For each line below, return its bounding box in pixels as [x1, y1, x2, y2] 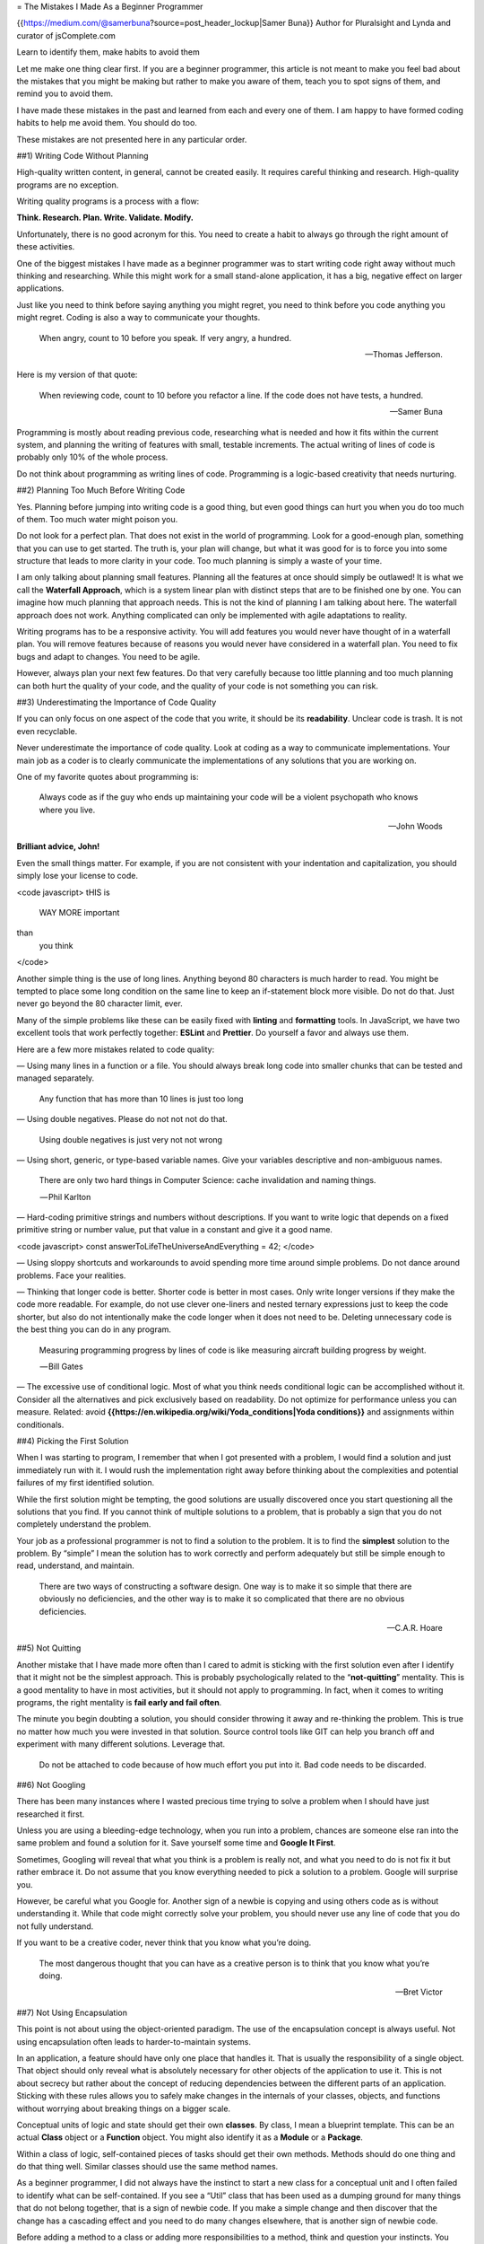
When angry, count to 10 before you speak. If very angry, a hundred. [39, 332, 291, 343]
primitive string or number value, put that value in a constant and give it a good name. [16, 1224, 333, 1235]
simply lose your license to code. [16, 871, 139, 881]
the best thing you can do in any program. [16, 1324, 172, 1335]
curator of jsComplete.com [16, 30, 117, 40]
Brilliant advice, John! [16, 841, 100, 852]
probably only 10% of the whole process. [16, 451, 169, 462]
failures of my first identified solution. [16, 1477, 155, 1488]
